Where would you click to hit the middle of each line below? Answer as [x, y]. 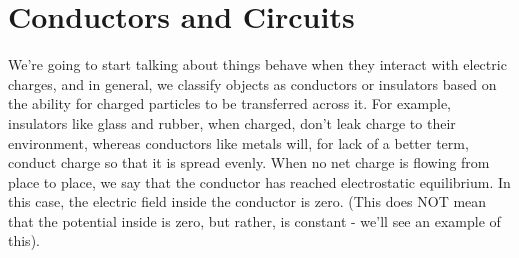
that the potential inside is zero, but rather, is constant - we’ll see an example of [254, 220]
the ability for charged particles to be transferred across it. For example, [229, 103]
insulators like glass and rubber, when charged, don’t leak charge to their [232, 122]
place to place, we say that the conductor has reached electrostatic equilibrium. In [259, 181]
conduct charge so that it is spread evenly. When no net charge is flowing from [249, 162]
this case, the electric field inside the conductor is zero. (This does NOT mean [247, 201]
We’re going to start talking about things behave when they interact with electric [257, 64]
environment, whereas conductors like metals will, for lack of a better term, [238, 142]
